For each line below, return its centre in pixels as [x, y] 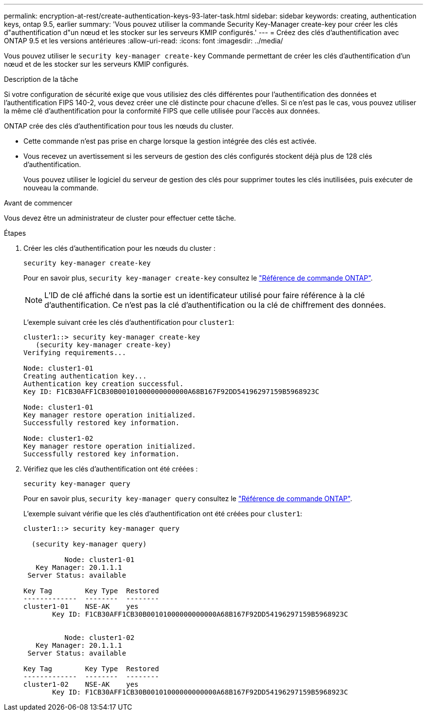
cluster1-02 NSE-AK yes [81, 684]
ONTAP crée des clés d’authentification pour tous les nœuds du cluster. [119, 126]
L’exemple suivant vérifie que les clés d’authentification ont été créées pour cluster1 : [163, 514]
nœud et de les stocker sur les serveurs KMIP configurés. [97, 64]
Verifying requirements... [75, 353]
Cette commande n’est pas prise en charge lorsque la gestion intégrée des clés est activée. [170, 141]
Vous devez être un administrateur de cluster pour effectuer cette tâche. [120, 218]
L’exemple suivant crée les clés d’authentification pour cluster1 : [129, 322]
